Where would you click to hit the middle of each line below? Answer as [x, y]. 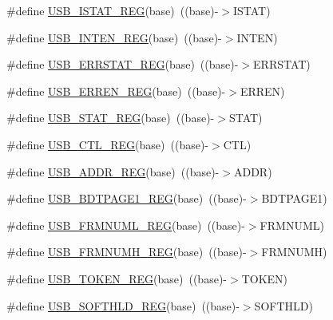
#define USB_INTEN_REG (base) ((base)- [114, 37]
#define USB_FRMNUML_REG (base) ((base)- [126, 225]
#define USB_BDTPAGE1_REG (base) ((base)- [127, 198]
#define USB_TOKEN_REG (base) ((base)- [117, 278]
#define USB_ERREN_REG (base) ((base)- [116, 91]
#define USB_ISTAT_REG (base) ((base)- [113, 10]
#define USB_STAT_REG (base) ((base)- [111, 118]
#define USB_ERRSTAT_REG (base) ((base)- [123, 64]
